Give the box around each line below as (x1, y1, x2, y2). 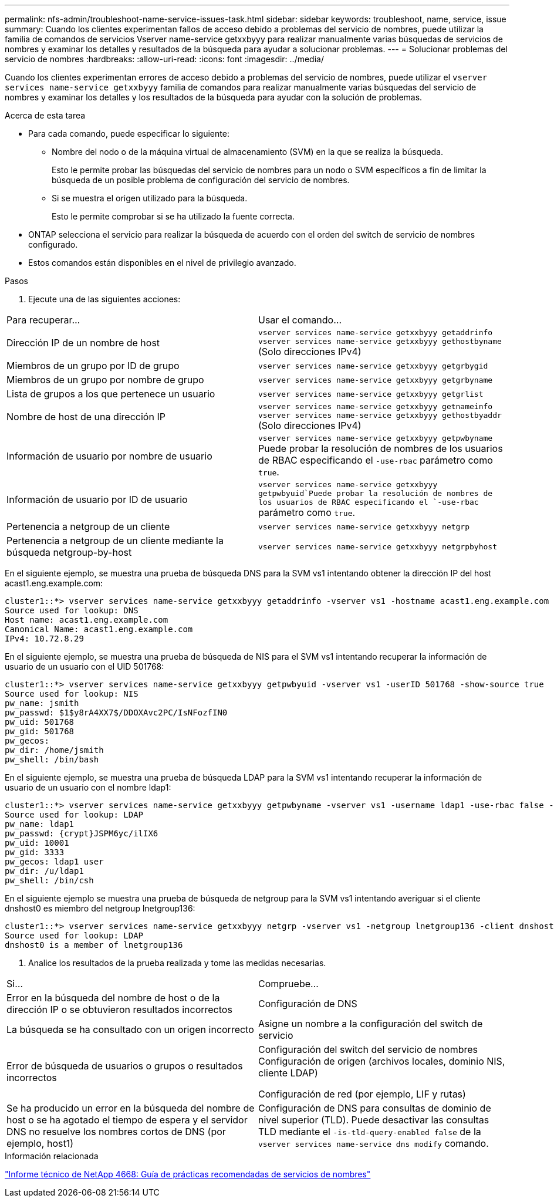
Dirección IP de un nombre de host (6, 337, 160, 349)
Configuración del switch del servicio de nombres (258, 1044, 478, 1055)
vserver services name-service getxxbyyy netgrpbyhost (258, 542, 497, 551)
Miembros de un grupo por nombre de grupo (6, 374, 204, 386)
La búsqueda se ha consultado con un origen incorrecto (6, 1024, 254, 1035)
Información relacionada (5, 1151, 99, 1161)
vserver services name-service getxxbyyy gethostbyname (258, 337, 502, 346)
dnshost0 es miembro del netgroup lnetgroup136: (5, 903, 195, 913)
